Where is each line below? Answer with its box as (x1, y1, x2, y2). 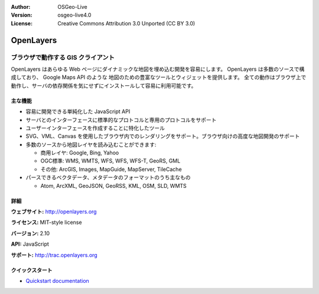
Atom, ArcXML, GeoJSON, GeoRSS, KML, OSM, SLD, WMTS (40, 182, 187, 189)
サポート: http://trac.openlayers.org (11, 251, 97, 259)
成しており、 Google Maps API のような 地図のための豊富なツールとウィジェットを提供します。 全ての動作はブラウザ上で (11, 74, 307, 81)
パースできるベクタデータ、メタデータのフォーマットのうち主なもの (25, 174, 191, 181)
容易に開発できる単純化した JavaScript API (25, 108, 131, 115)
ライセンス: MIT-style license (11, 219, 82, 226)
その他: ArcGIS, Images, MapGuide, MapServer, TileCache (40, 166, 183, 173)
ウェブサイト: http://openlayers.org (11, 208, 97, 215)
